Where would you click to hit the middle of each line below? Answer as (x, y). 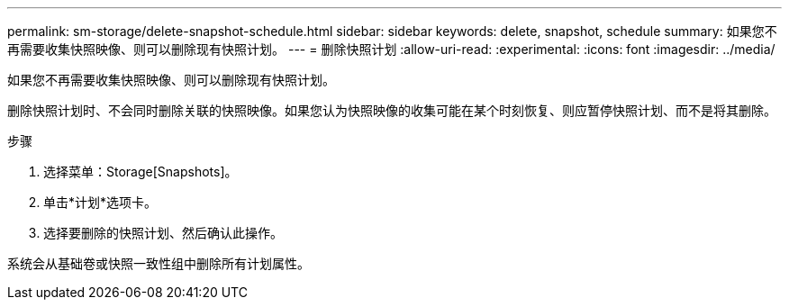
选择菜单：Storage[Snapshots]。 (141, 172)
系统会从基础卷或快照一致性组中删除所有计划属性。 (159, 263)
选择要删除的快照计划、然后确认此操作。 (163, 233)
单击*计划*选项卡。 (100, 202)
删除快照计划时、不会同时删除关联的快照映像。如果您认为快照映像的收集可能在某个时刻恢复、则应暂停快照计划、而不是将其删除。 (392, 110)
